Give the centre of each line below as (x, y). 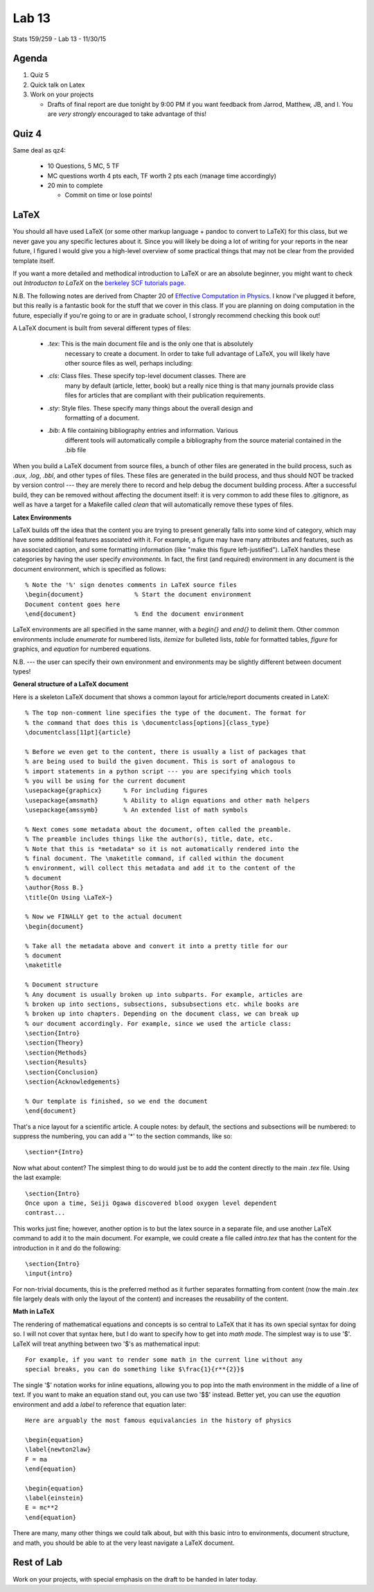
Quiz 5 (39, 75)
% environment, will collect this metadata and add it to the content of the (160, 868)
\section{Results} (56, 1062)
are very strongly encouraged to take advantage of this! (127, 114)
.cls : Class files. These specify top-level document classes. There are (146, 376)
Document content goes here (73, 604)
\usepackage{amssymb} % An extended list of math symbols (137, 810)
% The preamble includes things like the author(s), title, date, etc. (149, 839)
